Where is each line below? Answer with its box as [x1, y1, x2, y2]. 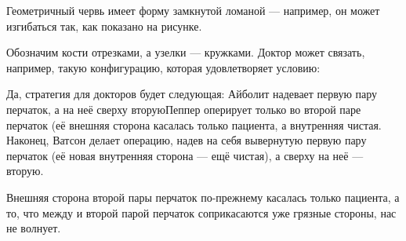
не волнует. [6, 220, 61, 236]
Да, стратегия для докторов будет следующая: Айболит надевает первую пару [6, 86, 378, 102]
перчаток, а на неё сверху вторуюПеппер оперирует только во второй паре [6, 100, 361, 117]
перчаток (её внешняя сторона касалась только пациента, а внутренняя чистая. [6, 116, 382, 133]
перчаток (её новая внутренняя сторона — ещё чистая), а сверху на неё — [6, 147, 364, 163]
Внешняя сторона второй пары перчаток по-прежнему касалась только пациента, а [6, 188, 400, 205]
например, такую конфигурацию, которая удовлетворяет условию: [6, 59, 321, 75]
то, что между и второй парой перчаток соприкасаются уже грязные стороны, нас [6, 204, 397, 221]
